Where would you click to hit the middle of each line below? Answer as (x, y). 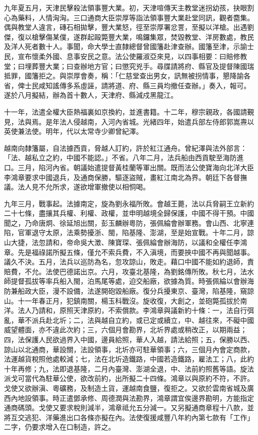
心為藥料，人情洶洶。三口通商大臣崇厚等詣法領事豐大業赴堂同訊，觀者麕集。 (129, 17)
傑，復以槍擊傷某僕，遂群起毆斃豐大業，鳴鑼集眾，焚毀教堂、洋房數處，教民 (129, 36)
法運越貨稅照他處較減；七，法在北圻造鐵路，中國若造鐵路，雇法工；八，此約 (129, 359)
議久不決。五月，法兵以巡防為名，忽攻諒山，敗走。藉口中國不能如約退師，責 (129, 262)
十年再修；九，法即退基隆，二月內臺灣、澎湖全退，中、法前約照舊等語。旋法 (129, 368)
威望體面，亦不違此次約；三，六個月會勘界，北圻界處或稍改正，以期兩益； (126, 330)
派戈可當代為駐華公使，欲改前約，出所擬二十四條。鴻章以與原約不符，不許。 (129, 378)
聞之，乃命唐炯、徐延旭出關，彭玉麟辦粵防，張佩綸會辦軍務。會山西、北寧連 (129, 222)
